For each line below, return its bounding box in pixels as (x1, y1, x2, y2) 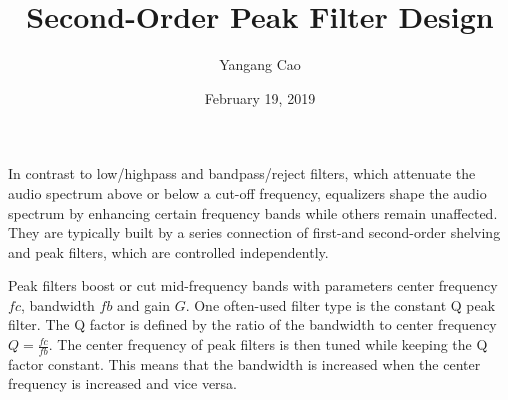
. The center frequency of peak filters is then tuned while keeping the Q (48, 334, 488, 355)
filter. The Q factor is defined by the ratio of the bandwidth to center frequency (8, 314, 497, 335)
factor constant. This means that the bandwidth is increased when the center (8, 353, 481, 374)
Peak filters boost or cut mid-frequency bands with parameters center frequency (8, 275, 498, 296)
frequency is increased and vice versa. (8, 373, 237, 394)
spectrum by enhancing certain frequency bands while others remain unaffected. (8, 202, 498, 223)
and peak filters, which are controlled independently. (8, 241, 329, 262)
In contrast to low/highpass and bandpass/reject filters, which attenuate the (8, 163, 476, 184)
